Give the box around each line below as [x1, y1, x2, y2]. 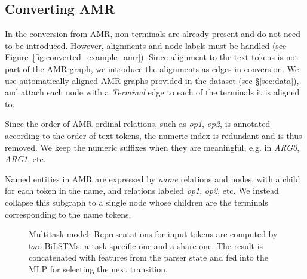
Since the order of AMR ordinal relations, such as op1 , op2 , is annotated [5, 117, 271, 130]
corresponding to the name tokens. [5, 207, 131, 220]
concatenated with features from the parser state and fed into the [29, 251, 268, 263]
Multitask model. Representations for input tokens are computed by [29, 228, 278, 240]
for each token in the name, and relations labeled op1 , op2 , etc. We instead [5, 184, 279, 197]
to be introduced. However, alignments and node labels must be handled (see [5, 39, 287, 51]
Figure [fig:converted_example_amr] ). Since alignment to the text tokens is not [5, 51, 298, 63]
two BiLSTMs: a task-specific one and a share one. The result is [29, 239, 263, 252]
